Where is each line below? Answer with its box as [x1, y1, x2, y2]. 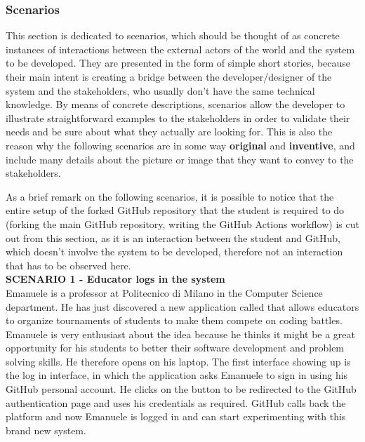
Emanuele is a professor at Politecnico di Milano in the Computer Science [6, 285, 323, 300]
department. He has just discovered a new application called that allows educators [6, 299, 359, 314]
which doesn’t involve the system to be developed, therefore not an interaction [6, 244, 343, 259]
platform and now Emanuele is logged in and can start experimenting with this [6, 409, 346, 424]
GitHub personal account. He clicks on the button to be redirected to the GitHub [6, 382, 357, 396]
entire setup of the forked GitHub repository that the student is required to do [6, 203, 345, 217]
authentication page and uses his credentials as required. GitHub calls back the [6, 395, 346, 410]
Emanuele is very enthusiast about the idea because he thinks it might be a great [6, 326, 356, 341]
